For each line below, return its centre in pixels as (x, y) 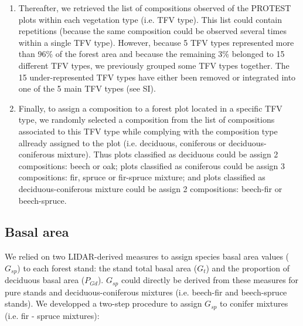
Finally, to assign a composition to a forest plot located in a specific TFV (150, 108)
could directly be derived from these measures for (210, 280)
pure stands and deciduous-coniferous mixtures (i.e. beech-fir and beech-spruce (146, 292)
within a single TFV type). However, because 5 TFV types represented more (156, 42)
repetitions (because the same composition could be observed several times (152, 31)
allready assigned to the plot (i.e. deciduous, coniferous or (122, 142)
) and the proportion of (248, 268)
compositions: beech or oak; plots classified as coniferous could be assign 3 (151, 165)
